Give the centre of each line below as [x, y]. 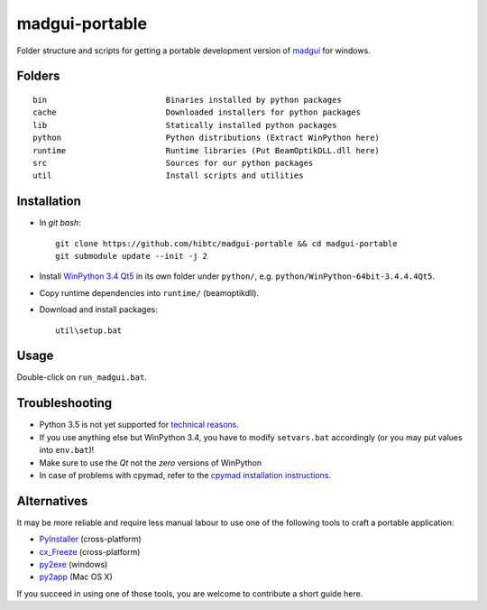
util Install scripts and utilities [168, 176]
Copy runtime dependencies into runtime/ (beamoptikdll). [149, 292]
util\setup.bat [89, 330]
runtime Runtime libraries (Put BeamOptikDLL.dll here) [207, 150]
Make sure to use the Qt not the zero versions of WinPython [150, 462]
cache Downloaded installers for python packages [197, 112]
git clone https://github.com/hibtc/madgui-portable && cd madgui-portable [226, 243]
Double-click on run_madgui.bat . [82, 377]
